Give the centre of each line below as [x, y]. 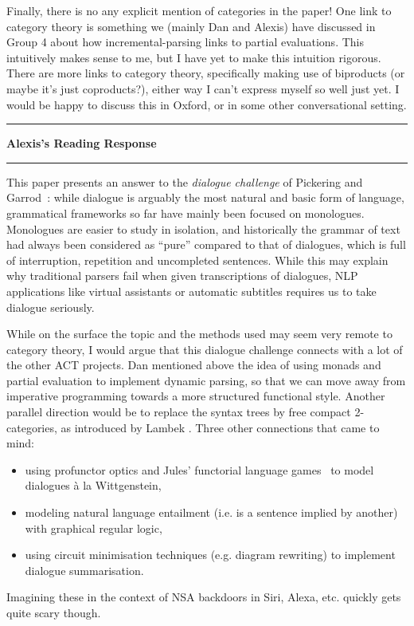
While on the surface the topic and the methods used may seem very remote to [199, 334]
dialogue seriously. [51, 307]
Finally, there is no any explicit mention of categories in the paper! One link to [199, 10]
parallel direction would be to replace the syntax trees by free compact [179, 412]
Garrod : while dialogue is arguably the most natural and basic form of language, [205, 197]
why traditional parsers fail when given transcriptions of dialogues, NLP [182, 276]
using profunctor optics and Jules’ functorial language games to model [199, 469]
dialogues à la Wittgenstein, [93, 485]
